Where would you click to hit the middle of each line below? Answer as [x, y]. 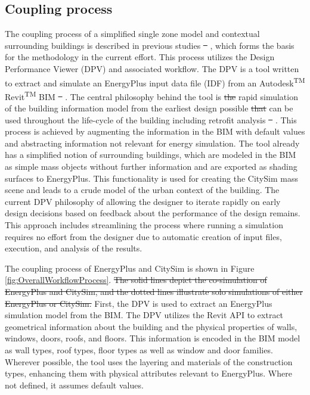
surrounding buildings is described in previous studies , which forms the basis [150, 45]
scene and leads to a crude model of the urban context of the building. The [142, 190]
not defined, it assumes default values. [74, 385]
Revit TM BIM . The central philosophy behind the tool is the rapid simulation [151, 95]
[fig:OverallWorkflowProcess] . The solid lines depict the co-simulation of [136, 280]
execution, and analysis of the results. [74, 248]
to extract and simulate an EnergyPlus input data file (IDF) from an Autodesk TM [155, 82]
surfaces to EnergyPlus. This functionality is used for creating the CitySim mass [151, 178]
